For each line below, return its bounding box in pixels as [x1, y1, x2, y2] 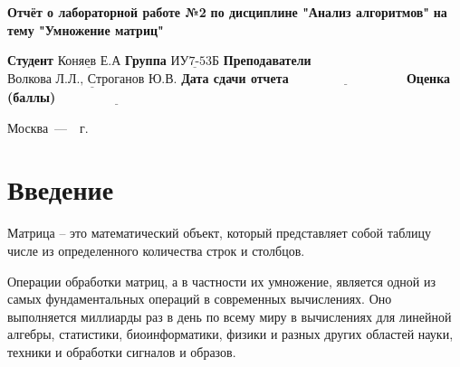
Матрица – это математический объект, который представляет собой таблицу [7, 223, 432, 242]
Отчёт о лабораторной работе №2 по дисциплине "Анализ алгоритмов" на [7, 3, 447, 21]
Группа [124, 51, 167, 70]
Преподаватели [223, 51, 311, 70]
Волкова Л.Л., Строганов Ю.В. [7, 72, 177, 86]
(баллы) [7, 88, 56, 106]
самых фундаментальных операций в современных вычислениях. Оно [7, 289, 392, 308]
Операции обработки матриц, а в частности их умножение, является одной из [7, 271, 436, 290]
